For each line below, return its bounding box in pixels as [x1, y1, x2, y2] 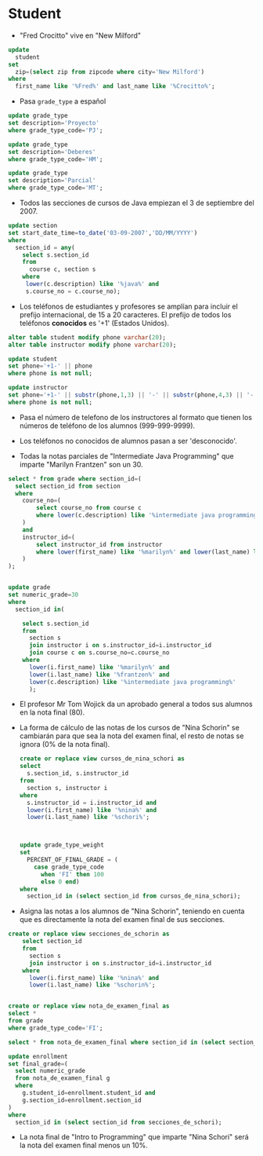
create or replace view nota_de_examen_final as [8, 1002, 170, 1010]
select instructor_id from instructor [36, 540, 163, 548]
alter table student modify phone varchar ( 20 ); [8, 333, 167, 342]
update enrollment [8, 1052, 68, 1060]
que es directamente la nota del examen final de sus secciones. [19, 915, 225, 924]
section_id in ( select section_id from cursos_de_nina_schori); [27, 892, 241, 900]
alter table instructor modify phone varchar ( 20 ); [8, 341, 177, 349]
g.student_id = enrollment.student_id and [22, 1089, 156, 1097]
